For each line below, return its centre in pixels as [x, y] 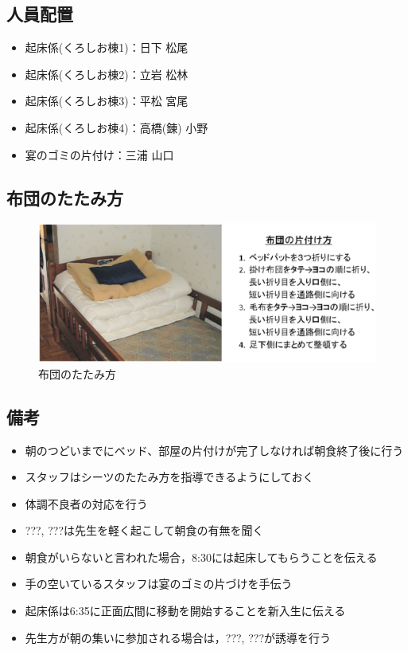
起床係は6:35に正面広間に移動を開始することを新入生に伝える [185, 611]
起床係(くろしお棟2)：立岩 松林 [107, 74]
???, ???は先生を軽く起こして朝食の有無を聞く [144, 530]
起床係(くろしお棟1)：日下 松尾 [107, 47]
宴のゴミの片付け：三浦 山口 [99, 154]
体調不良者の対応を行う [86, 503]
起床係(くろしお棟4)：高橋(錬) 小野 [117, 127]
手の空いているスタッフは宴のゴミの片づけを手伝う [159, 584]
